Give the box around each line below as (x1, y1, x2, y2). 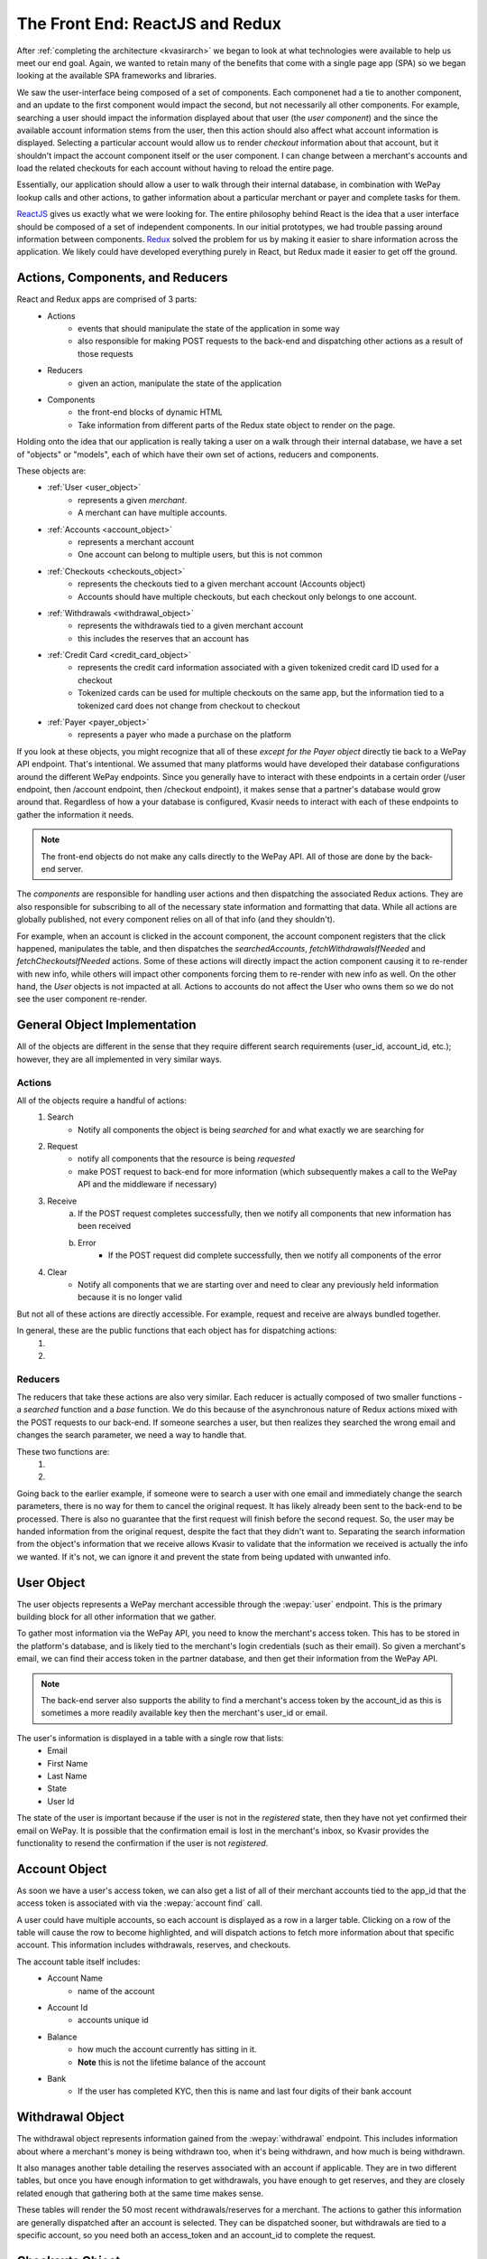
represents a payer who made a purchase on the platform (78, 729, 292, 740)
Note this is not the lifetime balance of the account (78, 2057, 266, 2067)
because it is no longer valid (78, 1292, 182, 1303)
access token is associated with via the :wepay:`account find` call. (16, 1898, 263, 1908)
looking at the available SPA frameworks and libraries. (16, 70, 216, 81)
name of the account (78, 1985, 155, 1996)
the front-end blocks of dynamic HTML (78, 407, 223, 417)
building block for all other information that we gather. (16, 1611, 216, 1622)
